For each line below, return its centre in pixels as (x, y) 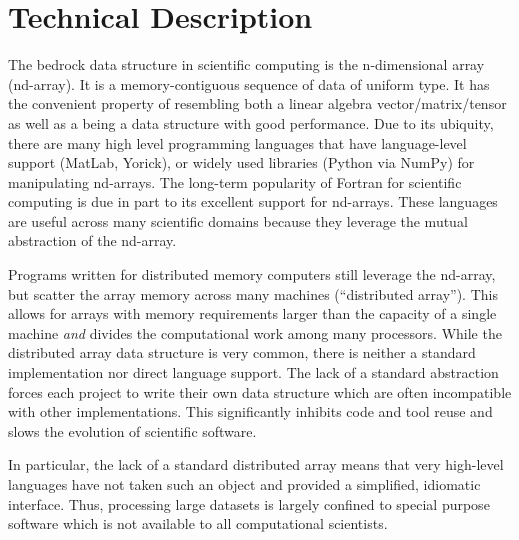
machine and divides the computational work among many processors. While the (255, 332)
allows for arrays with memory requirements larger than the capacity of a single (252, 313)
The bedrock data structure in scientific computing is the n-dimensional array (246, 64)
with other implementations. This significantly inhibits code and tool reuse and (250, 411)
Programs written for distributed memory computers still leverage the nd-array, (252, 274)
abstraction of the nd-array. (92, 240)
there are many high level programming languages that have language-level (237, 142)
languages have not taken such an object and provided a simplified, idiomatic (244, 484)
